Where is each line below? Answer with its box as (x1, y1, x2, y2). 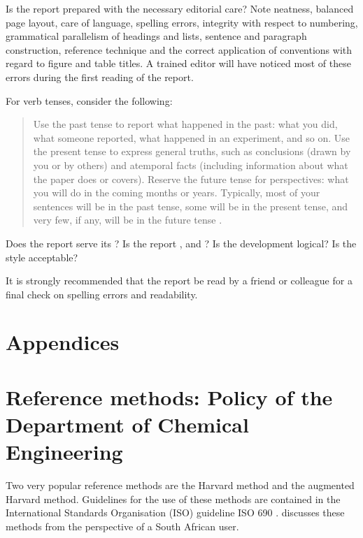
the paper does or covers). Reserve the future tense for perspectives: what (33, 171, 349, 186)
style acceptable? (6, 249, 78, 264)
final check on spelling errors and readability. (6, 286, 198, 301)
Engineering (6, 437, 123, 466)
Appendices (6, 328, 120, 356)
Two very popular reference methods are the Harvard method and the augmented (6, 478, 355, 493)
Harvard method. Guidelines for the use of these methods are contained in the (6, 491, 341, 506)
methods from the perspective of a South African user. (6, 518, 239, 533)
